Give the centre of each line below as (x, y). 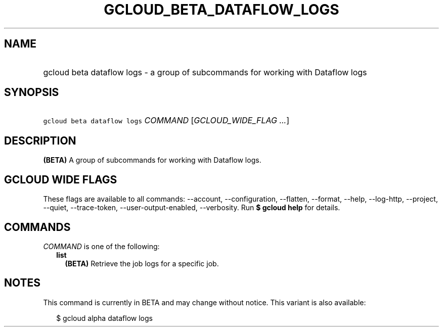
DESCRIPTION (40, 140)
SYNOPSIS (32, 92)
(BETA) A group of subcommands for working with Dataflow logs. (152, 160)
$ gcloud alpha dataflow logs (104, 318)
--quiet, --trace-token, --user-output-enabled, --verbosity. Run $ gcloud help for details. (192, 208)
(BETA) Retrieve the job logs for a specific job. (142, 263)
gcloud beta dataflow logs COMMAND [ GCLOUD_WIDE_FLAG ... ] (166, 121)
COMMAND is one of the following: (101, 246)
